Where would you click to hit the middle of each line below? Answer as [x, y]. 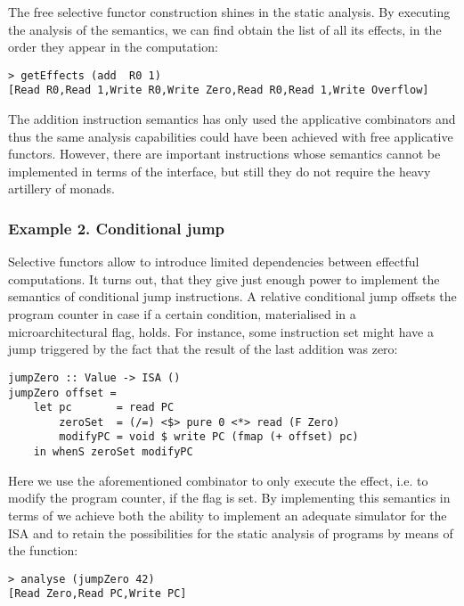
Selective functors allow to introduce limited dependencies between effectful [214, 262]
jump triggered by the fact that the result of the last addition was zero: [203, 349]
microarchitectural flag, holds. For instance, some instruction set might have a [221, 331]
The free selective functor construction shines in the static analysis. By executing [229, 12]
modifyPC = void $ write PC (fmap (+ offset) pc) [209, 437]
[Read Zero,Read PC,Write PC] [98, 594]
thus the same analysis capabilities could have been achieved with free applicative [231, 136]
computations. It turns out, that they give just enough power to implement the [224, 278]
